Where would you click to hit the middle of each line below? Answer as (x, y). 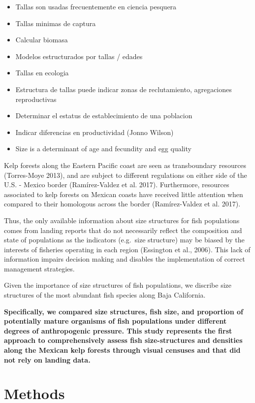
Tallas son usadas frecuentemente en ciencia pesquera (96, 6)
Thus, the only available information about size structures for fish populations (122, 220)
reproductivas (36, 99)
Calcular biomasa (42, 40)
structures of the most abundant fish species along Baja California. (105, 295)
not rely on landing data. (47, 359)
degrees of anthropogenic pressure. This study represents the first (118, 330)
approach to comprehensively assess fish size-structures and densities (123, 340)
